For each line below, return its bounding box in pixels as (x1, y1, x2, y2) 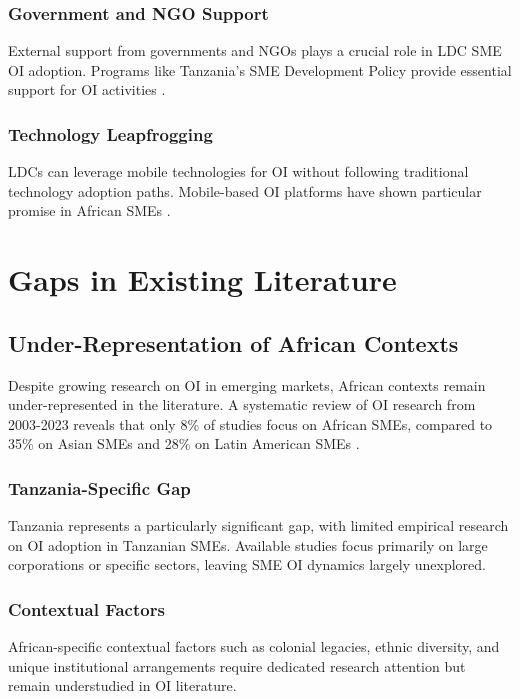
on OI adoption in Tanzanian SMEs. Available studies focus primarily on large (8, 534, 488, 555)
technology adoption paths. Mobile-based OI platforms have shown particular (8, 180, 482, 201)
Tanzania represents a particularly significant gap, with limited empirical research (8, 515, 509, 536)
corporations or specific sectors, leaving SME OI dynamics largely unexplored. (8, 554, 487, 575)
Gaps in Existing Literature (8, 259, 397, 300)
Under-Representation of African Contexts (8, 327, 459, 358)
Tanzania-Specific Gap (8, 475, 191, 500)
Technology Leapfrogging (8, 121, 213, 146)
